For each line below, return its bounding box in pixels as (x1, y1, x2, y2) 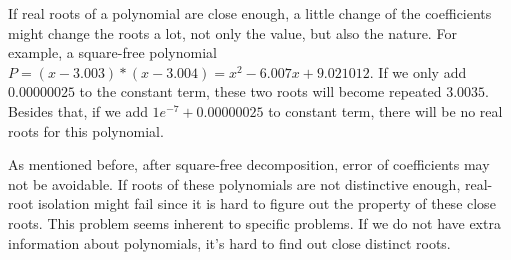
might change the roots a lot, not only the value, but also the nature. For (8, 22, 457, 43)
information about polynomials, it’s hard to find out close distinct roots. (8, 232, 451, 253)
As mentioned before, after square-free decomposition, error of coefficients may (8, 154, 490, 175)
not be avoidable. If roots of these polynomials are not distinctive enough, (8, 173, 461, 194)
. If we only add (369, 61, 467, 82)
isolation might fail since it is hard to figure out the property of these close (37, 193, 496, 214)
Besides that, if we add (8, 100, 148, 121)
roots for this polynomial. (8, 120, 164, 141)
